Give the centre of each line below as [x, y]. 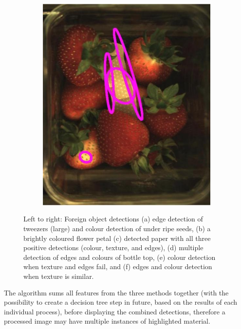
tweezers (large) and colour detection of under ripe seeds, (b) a [117, 228]
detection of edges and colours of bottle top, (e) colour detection [120, 257]
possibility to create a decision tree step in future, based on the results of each [120, 302]
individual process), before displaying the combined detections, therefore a [115, 311]
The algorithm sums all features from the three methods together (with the [116, 292]
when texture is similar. [59, 276]
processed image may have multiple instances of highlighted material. [107, 321]
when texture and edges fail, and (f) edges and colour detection [118, 266]
